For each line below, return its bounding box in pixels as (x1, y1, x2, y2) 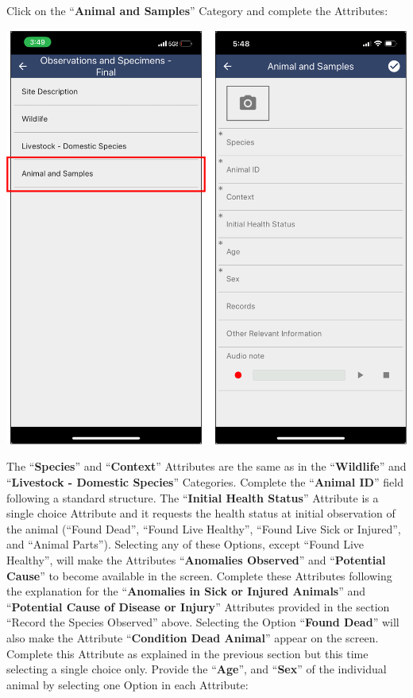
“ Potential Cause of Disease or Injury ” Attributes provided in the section (6, 598, 390, 615)
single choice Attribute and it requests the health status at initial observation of (6, 505, 396, 522)
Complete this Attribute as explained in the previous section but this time (6, 645, 369, 661)
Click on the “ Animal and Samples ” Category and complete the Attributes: (6, 2, 388, 18)
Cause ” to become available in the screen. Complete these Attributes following (6, 567, 392, 584)
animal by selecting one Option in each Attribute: (6, 676, 249, 692)
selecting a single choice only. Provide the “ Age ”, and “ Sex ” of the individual (6, 661, 387, 677)
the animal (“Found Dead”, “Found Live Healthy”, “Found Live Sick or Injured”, (6, 520, 401, 537)
